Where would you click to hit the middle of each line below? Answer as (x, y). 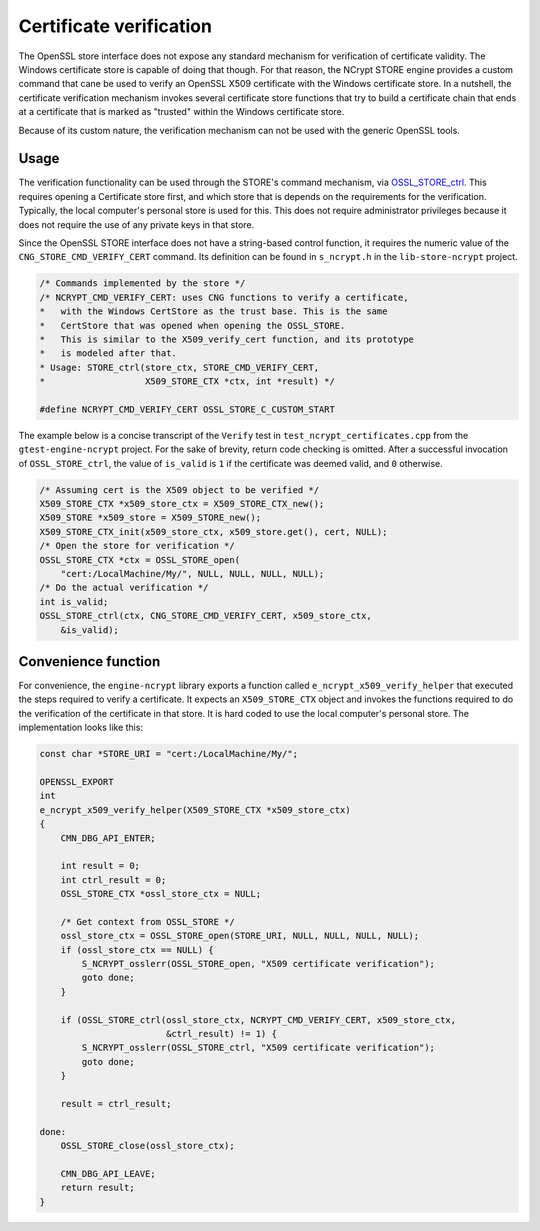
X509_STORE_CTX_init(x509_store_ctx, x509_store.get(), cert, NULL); (213, 531)
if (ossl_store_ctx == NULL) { (137, 949)
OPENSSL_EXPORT (76, 781)
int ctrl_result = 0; (113, 879)
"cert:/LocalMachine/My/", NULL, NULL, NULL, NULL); (192, 573)
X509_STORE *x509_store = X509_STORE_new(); (150, 518)
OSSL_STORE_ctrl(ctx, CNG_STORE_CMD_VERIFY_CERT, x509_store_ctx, (205, 616)
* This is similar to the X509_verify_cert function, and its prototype (227, 339)
